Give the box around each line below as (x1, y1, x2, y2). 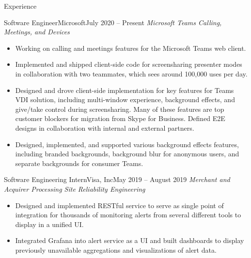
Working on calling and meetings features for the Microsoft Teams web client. (15, 43, 246, 53)
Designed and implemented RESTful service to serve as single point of (15, 200, 224, 210)
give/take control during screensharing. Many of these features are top (15, 104, 224, 114)
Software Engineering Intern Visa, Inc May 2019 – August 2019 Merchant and (4, 174, 230, 184)
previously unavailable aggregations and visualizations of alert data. (15, 244, 217, 255)
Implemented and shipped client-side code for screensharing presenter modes (15, 59, 242, 69)
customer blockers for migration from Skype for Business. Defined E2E (15, 113, 225, 123)
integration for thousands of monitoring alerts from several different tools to (15, 210, 241, 220)
